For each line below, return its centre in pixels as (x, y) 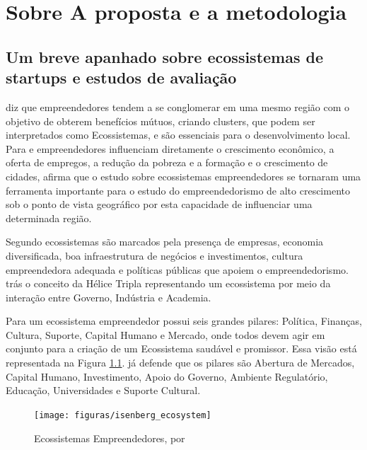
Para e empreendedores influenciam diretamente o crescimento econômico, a (170, 148)
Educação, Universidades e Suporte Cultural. (103, 390)
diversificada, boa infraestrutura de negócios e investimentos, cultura (155, 255)
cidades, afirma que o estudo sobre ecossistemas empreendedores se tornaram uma (183, 176)
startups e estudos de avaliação (121, 77)
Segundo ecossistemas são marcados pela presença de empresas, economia (165, 242)
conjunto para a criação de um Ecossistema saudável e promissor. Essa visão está (181, 348)
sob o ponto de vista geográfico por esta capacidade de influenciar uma (159, 204)
